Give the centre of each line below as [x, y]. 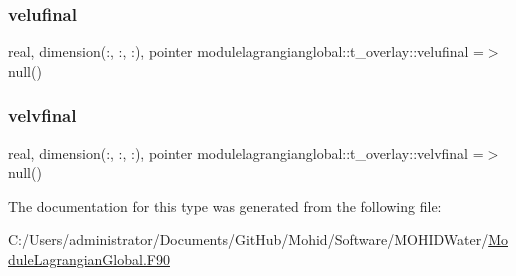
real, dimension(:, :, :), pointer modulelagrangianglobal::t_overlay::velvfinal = [246, 152]
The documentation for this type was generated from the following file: [225, 205]
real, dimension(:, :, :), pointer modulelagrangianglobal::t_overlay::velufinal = [246, 51]
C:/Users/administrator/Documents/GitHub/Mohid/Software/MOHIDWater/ [248, 239]
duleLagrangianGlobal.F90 [89, 259]
